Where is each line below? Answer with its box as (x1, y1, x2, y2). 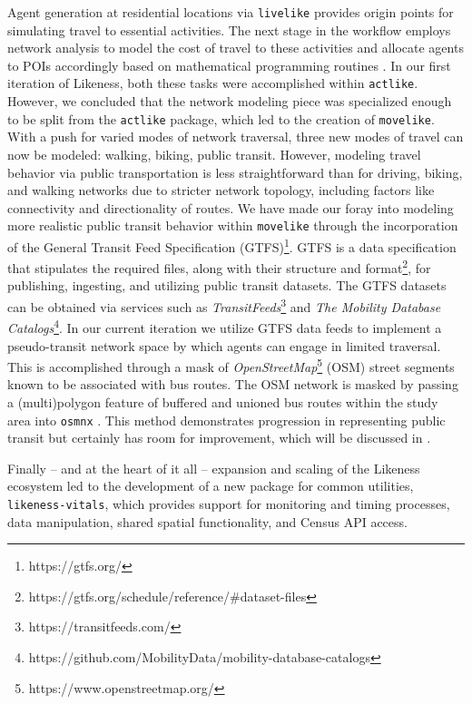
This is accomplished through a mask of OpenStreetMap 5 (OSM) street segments (7, 355, 455, 376)
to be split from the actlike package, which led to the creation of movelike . (7, 109, 435, 128)
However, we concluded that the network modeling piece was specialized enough (7, 92, 452, 111)
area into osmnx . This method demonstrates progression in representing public (7, 410, 446, 429)
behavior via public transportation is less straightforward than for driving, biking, (7, 162, 463, 181)
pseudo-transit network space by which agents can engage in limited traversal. (7, 336, 441, 355)
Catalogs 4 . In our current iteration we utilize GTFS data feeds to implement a (7, 316, 442, 337)
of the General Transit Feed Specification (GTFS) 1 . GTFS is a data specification (7, 234, 457, 256)
